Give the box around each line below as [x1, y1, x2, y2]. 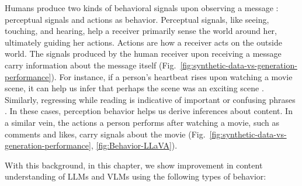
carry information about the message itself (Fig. [5, 58, 176, 71]
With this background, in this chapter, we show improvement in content [5, 159, 263, 171]
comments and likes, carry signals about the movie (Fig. [5, 128, 206, 140]
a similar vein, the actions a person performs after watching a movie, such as [5, 116, 280, 128]
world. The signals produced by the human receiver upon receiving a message [5, 47, 282, 60]
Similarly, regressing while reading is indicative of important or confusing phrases [5, 93, 296, 105]
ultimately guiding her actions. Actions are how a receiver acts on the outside [5, 36, 282, 48]
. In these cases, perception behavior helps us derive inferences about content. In [5, 105, 293, 117]
